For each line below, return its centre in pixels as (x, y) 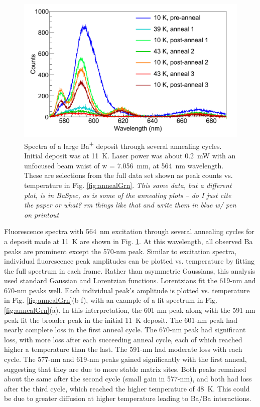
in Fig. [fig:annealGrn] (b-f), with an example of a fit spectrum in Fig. (111, 300)
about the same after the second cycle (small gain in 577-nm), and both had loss (128, 379)
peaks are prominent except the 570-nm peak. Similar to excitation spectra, (120, 251)
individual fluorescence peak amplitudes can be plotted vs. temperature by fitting (129, 261)
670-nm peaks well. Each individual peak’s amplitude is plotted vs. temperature (127, 290)
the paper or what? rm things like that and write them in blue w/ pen (130, 205)
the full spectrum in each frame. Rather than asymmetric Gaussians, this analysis (130, 270)
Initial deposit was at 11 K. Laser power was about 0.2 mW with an (130, 156)
